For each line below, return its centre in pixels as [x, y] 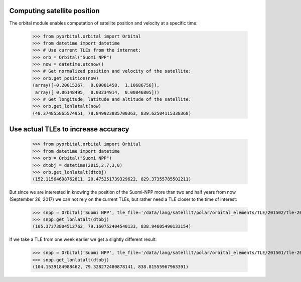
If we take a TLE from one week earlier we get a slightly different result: [83, 239]
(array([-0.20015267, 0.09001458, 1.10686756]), [96, 85]
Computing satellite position [54, 11]
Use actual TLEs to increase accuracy [69, 129]
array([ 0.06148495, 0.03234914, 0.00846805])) [98, 92]
